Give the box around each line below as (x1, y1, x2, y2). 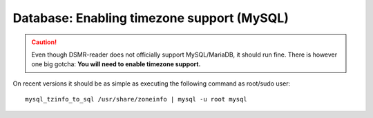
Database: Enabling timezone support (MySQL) (12, 10, 289, 26)
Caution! (31, 38, 57, 46)
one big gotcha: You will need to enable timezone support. (31, 60, 201, 68)
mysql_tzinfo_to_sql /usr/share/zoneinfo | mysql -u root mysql (25, 95, 248, 104)
